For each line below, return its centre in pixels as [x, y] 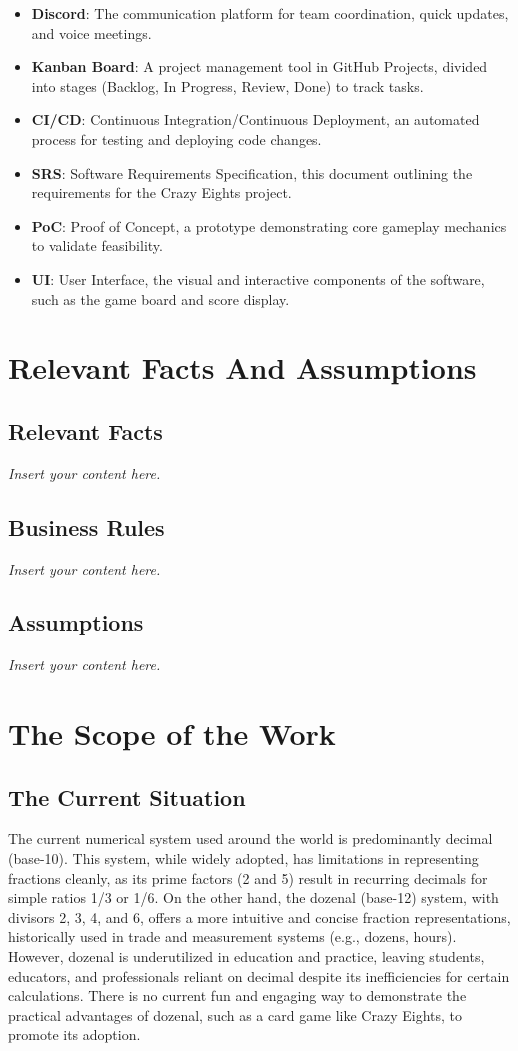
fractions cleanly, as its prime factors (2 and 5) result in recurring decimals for [248, 877]
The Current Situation [127, 796]
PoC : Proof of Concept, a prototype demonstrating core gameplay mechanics [269, 225]
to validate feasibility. [97, 245]
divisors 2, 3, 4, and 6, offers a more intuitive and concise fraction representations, [259, 916]
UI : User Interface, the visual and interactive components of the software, [258, 278]
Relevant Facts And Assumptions [242, 367]
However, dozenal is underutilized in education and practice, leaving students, [246, 956]
